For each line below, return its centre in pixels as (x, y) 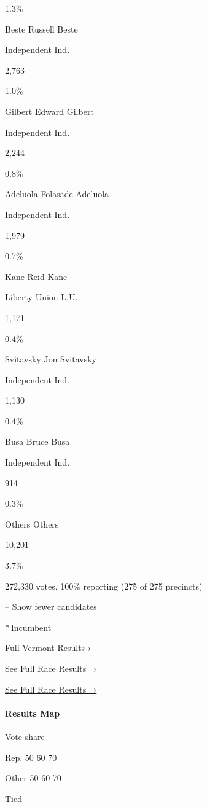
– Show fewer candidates (51, 606)
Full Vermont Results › (48, 648)
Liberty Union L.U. (41, 297)
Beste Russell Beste (41, 29)
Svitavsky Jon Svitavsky (51, 359)
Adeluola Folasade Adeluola (57, 194)
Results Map (33, 713)
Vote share (25, 736)
